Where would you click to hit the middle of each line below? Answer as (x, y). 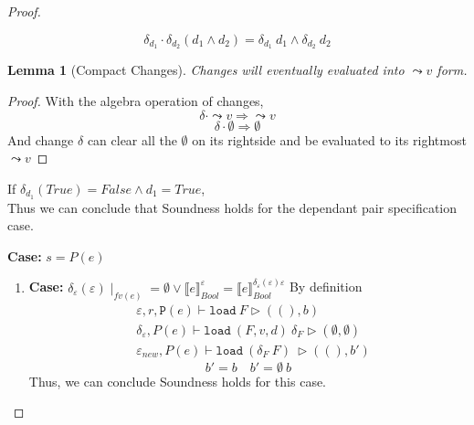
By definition (326, 287)
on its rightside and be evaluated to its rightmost (329, 139)
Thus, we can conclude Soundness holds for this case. (178, 381)
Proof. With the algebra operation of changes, (136, 101)
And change (41, 139)
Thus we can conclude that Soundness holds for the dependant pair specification (232, 207)
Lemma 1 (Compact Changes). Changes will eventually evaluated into (206, 70)
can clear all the (132, 139)
